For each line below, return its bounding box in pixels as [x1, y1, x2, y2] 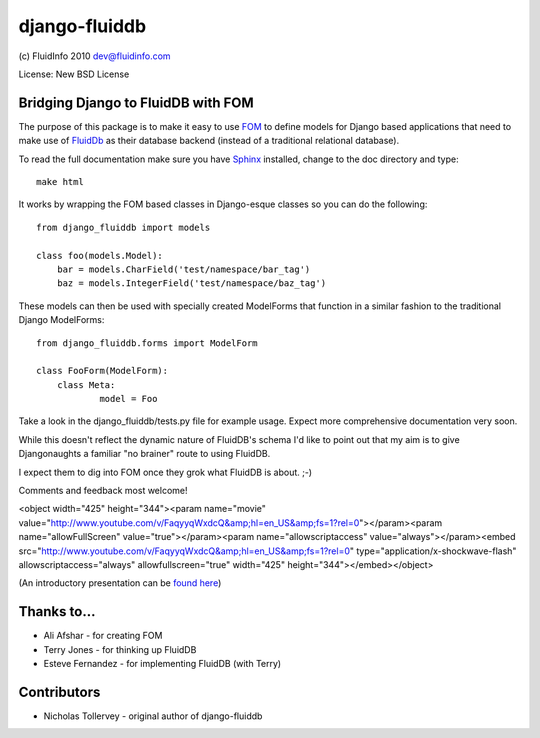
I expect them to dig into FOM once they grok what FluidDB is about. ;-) [18, 466, 313, 478]
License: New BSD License [18, 68, 130, 80]
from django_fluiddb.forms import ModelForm [36, 337, 259, 349]
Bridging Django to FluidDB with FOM [18, 94, 254, 111]
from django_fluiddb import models [36, 221, 211, 233]
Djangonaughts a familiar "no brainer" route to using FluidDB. [18, 448, 271, 460]
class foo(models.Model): [36, 250, 164, 261]
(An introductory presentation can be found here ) [18, 577, 222, 589]
